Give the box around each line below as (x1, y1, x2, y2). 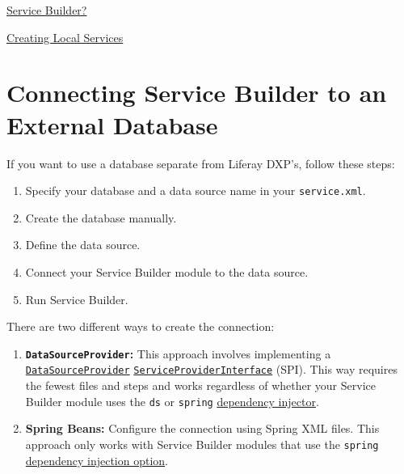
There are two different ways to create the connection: (6, 318, 275, 335)
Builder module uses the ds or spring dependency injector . (25, 392, 319, 409)
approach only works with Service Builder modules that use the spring (25, 435, 379, 452)
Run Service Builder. (25, 290, 128, 307)
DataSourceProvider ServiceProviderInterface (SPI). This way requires (25, 361, 398, 378)
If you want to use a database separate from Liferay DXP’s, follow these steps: (6, 154, 395, 171)
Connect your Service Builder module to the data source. (25, 263, 309, 280)
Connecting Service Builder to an (6, 76, 387, 109)
